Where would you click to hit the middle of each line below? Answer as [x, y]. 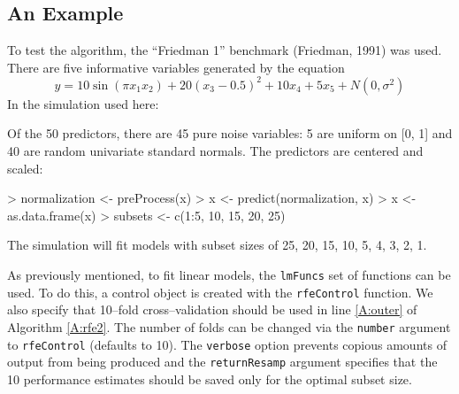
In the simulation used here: [83, 103]
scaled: [25, 168]
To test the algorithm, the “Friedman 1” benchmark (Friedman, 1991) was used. [225, 50]
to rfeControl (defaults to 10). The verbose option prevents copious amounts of [227, 344]
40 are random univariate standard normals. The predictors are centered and [215, 151]
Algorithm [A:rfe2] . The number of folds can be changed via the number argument [229, 326]
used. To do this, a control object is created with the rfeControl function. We [220, 292]
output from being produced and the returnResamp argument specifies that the [222, 362]
